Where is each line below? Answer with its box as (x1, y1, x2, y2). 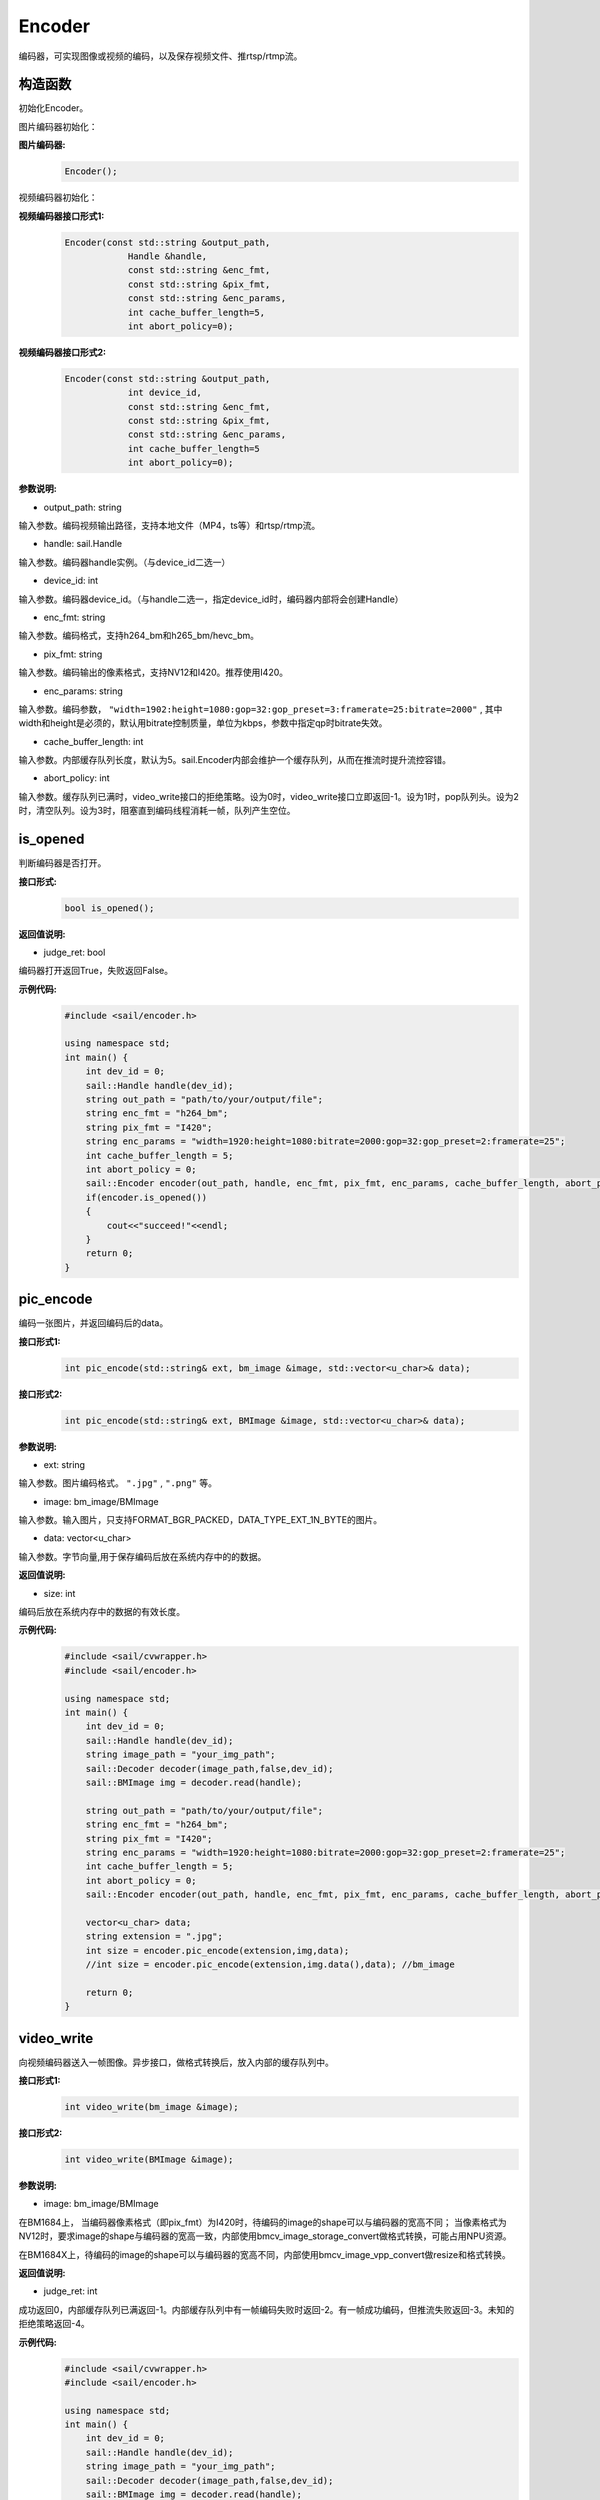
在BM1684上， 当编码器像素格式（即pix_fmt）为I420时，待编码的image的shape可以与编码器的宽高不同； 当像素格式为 (18, 2216, 507, 2228)
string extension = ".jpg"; (85, 1931, 224, 1942)
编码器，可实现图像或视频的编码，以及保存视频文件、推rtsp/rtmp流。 (18, 50, 303, 62)
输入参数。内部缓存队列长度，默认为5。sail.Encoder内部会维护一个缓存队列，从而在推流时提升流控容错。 (18, 754, 452, 766)
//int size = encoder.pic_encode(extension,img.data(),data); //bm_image (85, 1959, 455, 1970)
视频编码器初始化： (18, 191, 98, 204)
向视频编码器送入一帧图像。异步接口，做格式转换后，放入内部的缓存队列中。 (18, 2056, 334, 2068)
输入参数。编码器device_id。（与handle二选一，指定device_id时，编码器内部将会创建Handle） (18, 593, 404, 605)
